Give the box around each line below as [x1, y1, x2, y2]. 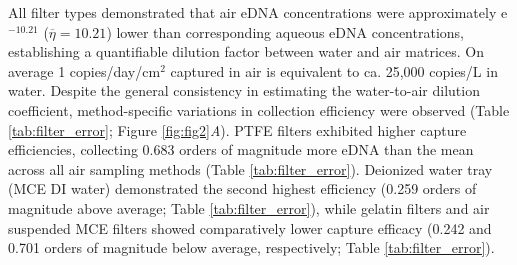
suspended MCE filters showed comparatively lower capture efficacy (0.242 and [8, 217, 492, 238]
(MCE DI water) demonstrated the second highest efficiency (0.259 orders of [8, 178, 477, 199]
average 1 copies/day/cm [8, 60, 161, 81]
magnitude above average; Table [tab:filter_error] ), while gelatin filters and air [8, 197, 490, 218]
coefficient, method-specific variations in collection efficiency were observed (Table [8, 99, 510, 120]
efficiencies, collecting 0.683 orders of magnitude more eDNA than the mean [8, 139, 474, 160]
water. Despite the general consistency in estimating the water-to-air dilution [8, 80, 480, 101]
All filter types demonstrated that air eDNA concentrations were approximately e [8, 2, 508, 22]
